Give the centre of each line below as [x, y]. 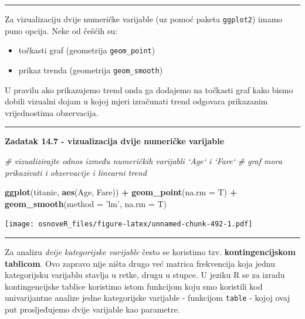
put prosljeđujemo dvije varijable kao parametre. [92, 309]
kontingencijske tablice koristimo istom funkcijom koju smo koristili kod [134, 286]
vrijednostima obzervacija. [52, 112]
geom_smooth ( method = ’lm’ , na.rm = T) [86, 203]
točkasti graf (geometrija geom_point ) [87, 50]
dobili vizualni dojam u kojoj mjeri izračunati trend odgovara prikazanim [136, 101]
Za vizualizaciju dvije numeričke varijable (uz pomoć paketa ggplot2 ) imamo [144, 19]
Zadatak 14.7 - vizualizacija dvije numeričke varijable [115, 141]
